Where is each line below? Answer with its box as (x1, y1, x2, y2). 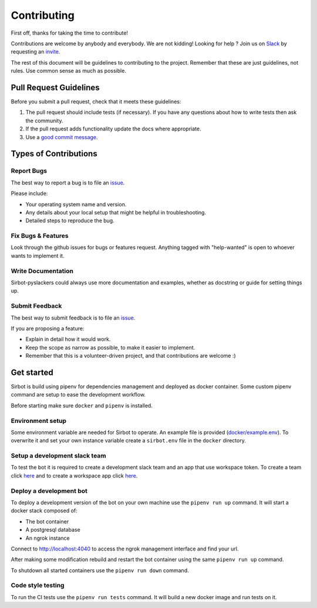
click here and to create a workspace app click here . (11, 472, 138, 479)
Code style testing (11, 582, 65, 590)
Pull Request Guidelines (11, 82, 100, 92)
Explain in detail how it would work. (25, 335, 111, 343)
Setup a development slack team (11, 452, 106, 460)
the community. (25, 117, 63, 124)
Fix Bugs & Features (11, 232, 69, 240)
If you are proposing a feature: (11, 325, 85, 332)
